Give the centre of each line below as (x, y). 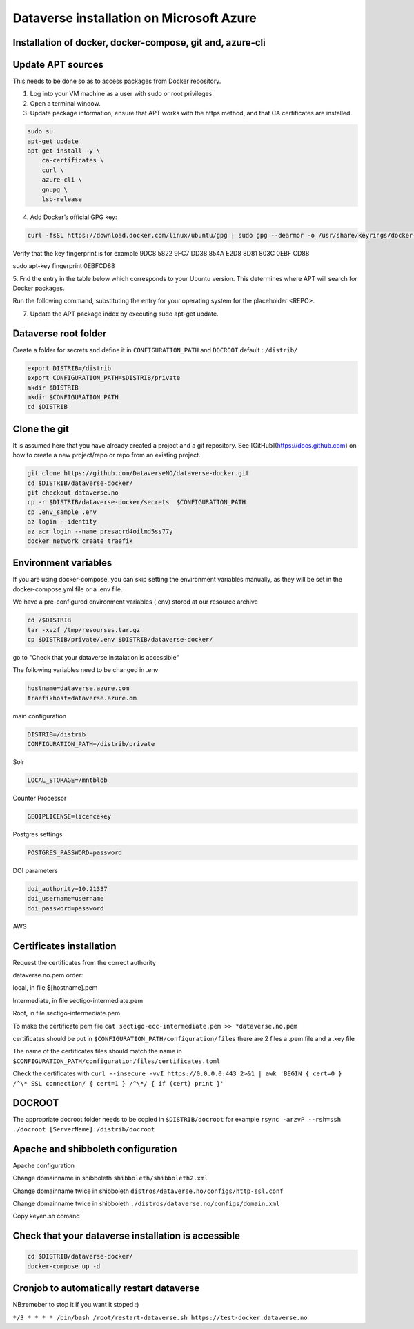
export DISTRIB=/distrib (69, 368)
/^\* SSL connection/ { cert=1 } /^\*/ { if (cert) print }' (118, 1083)
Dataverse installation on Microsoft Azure (135, 18)
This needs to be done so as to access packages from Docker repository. (117, 81)
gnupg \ (55, 189)
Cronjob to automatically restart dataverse (106, 1288)
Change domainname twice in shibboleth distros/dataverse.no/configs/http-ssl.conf (148, 1191)
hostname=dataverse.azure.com (78, 688)
